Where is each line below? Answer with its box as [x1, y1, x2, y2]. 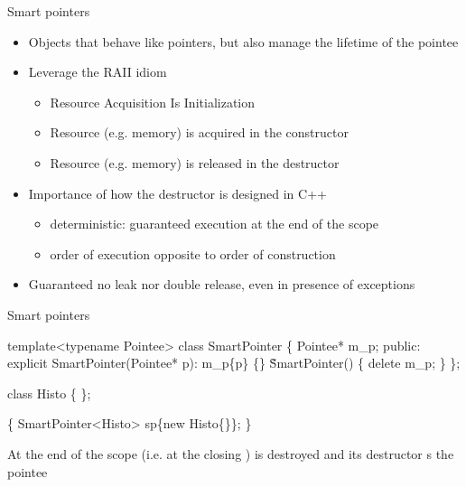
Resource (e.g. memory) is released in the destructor [50, 153, 340, 172]
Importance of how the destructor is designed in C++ [28, 183, 327, 202]
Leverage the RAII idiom [28, 62, 167, 81]
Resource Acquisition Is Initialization [50, 92, 256, 111]
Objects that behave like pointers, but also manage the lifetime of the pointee [28, 32, 459, 51]
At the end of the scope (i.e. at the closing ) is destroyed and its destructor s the [7, 444, 454, 463]
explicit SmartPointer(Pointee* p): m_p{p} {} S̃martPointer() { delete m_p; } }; [7, 353, 461, 372]
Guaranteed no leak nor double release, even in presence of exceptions [28, 275, 415, 294]
